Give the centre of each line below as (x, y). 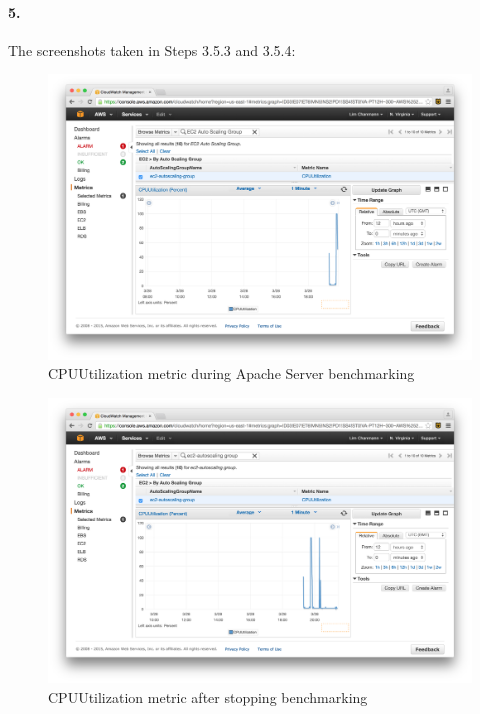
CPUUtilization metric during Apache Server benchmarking (231, 373)
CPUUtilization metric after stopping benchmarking (208, 696)
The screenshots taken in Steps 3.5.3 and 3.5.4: (152, 49)
